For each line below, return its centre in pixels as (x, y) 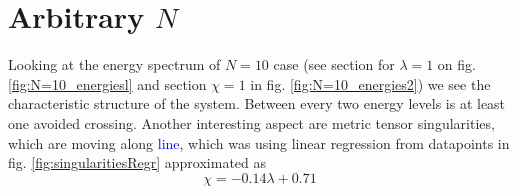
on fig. (456, 64)
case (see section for (334, 64)
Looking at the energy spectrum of (114, 64)
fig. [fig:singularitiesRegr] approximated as (137, 162)
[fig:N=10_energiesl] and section (107, 83)
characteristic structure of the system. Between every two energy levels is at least (257, 103)
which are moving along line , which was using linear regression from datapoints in (259, 142)
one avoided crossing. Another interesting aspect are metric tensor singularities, (251, 122)
